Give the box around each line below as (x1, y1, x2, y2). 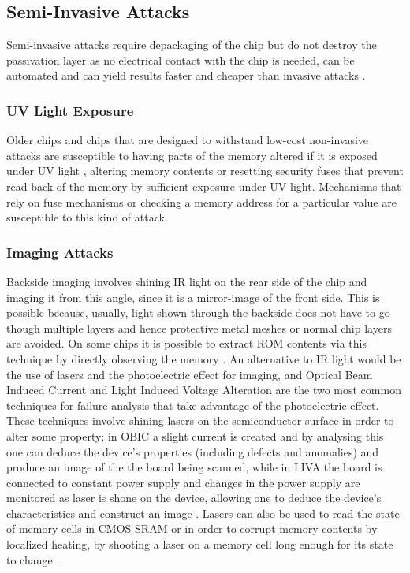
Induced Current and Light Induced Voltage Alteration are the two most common (6, 381, 401, 398)
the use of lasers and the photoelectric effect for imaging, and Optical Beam (6, 366, 373, 382)
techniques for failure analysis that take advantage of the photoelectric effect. (6, 396, 379, 413)
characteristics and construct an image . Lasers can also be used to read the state (6, 504, 400, 521)
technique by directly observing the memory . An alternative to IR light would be (6, 350, 401, 366)
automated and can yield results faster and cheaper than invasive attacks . (6, 67, 366, 84)
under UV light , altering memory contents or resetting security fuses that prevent (6, 162, 404, 179)
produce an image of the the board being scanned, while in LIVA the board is (6, 459, 382, 475)
